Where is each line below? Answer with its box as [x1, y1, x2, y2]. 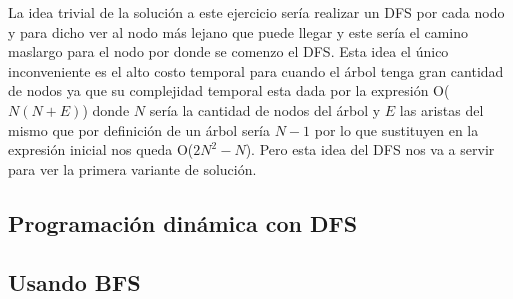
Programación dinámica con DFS [8, 207, 358, 238]
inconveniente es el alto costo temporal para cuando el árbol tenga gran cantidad [8, 60, 504, 81]
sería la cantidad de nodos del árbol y [149, 99, 381, 120]
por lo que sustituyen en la [314, 119, 479, 140]
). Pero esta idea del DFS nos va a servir [245, 139, 495, 160]
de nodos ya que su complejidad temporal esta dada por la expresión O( [8, 80, 450, 101]
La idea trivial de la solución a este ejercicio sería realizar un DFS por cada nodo [8, 2, 505, 22]
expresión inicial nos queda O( [8, 139, 194, 160]
